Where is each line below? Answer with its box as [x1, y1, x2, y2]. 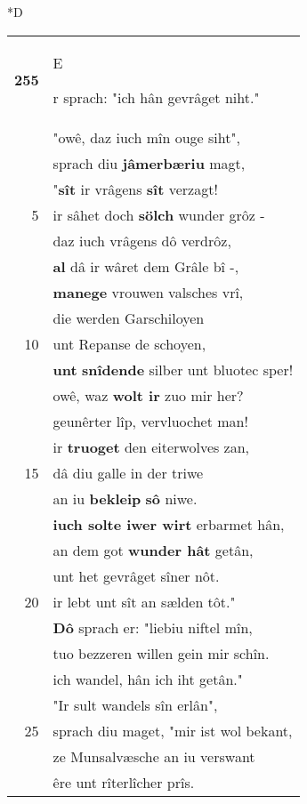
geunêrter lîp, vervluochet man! [53, 410, 248, 431]
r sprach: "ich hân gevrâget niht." [53, 86, 260, 108]
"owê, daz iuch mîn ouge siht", [53, 126, 240, 148]
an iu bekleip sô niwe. [53, 487, 198, 509]
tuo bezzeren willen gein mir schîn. [53, 642, 270, 663]
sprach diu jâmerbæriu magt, [53, 152, 246, 173]
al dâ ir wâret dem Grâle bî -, [53, 255, 239, 277]
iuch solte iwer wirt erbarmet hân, [53, 513, 285, 535]
